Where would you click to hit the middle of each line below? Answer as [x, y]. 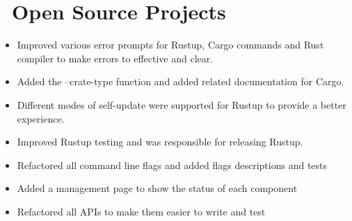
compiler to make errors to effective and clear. [115, 58]
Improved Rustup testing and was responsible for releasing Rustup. [160, 142]
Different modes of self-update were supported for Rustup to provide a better [182, 104]
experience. [41, 118]
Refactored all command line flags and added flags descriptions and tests [172, 165]
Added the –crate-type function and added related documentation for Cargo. [181, 81]
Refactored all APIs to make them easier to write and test [141, 211]
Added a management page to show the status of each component [157, 188]
